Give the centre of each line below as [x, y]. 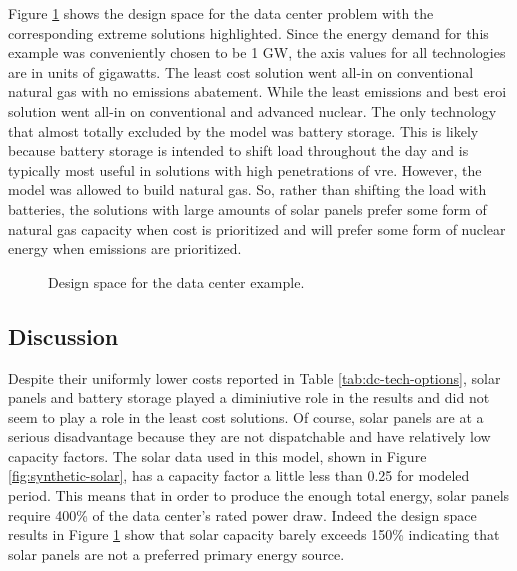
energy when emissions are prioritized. [125, 248]
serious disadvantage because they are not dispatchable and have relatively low [249, 436]
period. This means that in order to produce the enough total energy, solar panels [259, 495]
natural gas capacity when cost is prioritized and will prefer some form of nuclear [257, 228]
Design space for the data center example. [176, 281]
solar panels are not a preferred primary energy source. [176, 553]
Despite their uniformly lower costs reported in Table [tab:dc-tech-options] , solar [254, 377]
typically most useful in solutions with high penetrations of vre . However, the [245, 169]
